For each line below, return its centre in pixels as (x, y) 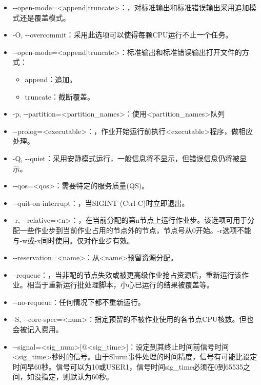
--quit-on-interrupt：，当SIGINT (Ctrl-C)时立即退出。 (101, 203)
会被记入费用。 (38, 329)
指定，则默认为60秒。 (77, 377)
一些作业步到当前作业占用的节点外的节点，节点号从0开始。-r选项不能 (135, 230)
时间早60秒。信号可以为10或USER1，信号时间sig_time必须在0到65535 (128, 366)
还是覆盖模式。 (45, 17)
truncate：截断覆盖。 (59, 96)
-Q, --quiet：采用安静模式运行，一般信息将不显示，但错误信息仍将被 (126, 158)
